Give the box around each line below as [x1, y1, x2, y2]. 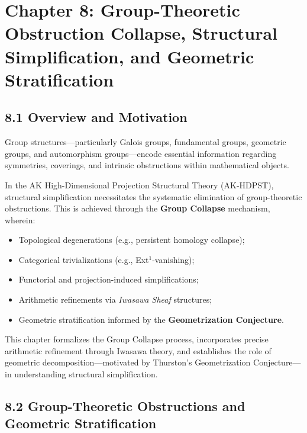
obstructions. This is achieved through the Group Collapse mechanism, [5, 202, 270, 214]
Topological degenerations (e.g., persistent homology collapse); [18, 233, 245, 246]
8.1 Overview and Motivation [5, 108, 188, 126]
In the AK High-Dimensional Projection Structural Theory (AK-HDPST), [5, 178, 274, 191]
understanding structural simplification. [14, 368, 158, 380]
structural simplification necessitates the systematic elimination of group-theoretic [5, 190, 302, 203]
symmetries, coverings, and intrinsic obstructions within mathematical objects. [5, 159, 289, 171]
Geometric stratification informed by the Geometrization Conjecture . [18, 313, 284, 325]
